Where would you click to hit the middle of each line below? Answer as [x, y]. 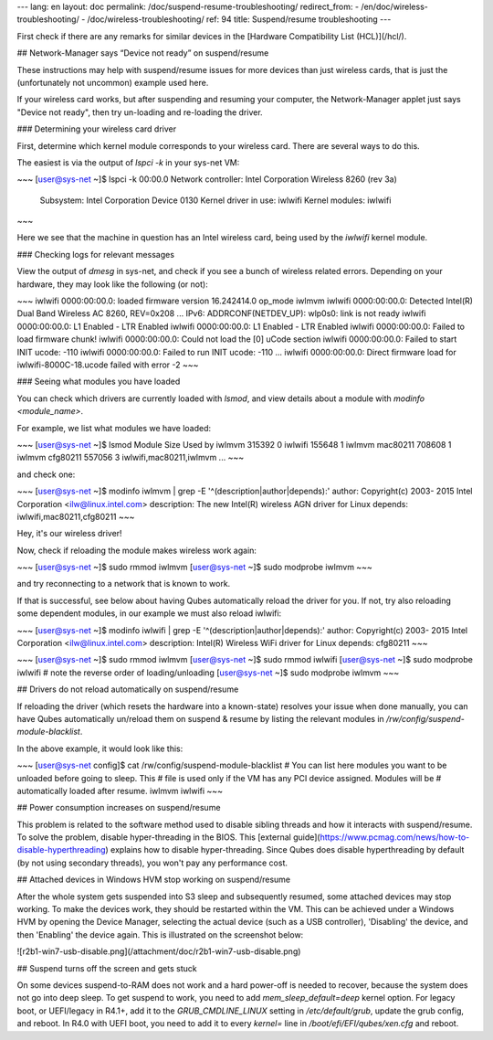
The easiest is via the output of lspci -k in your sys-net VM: [128, 162]
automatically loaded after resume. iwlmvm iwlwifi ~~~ [120, 791]
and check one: [46, 474]
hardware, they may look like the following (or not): [113, 284]
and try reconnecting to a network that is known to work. [124, 584]
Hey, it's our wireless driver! [69, 534]
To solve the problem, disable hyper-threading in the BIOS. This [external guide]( [168, 837]
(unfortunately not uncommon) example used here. [113, 82]
